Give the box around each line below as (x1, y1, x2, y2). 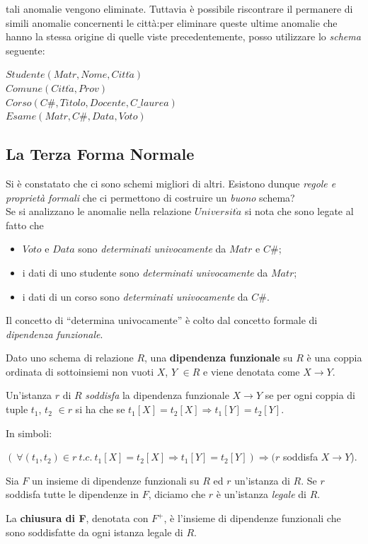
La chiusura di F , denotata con (6, 511, 149, 526)
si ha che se (75, 402, 125, 417)
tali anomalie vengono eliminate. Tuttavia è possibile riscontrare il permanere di (6, 1, 353, 16)
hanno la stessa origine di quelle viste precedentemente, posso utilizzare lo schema (6, 29, 361, 44)
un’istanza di (234, 473, 290, 487)
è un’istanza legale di (216, 487, 306, 502)
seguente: (6, 42, 45, 57)
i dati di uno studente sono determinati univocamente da (22, 265, 268, 279)
